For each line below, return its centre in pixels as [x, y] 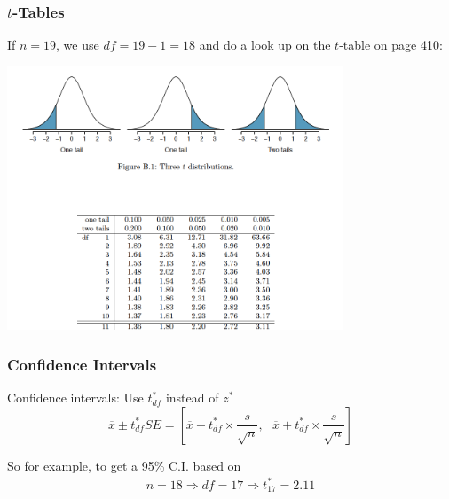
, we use [78, 45]
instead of [192, 398]
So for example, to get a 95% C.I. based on [124, 465]
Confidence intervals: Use [75, 398]
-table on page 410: [391, 45]
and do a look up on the [265, 45]
